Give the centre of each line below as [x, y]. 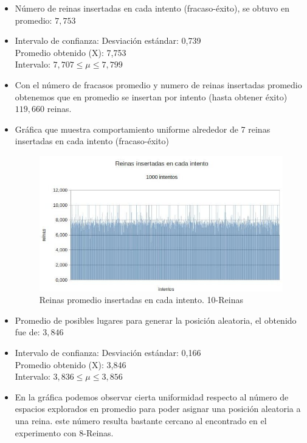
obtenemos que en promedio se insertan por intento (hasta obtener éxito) [151, 96]
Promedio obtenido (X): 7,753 [71, 52]
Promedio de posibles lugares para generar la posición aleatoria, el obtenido [156, 320]
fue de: [27, 332]
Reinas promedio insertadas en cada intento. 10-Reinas [141, 300]
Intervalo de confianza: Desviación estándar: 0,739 [108, 40]
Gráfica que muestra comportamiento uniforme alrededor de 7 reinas [143, 129]
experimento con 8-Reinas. [64, 432]
